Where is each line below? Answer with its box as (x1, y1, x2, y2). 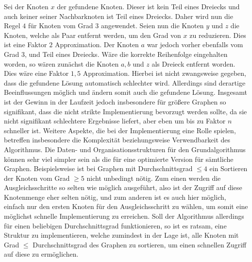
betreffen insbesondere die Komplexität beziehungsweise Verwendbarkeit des (4, 135, 231, 145)
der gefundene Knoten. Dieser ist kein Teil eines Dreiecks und (57, 1, 240, 11)
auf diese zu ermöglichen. (4, 249, 79, 259)
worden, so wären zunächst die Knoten (4, 58, 119, 69)
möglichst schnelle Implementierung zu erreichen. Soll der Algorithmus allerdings (4, 211, 244, 221)
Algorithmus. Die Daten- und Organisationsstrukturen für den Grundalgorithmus (4, 144, 246, 154)
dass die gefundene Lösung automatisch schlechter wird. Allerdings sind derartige (4, 77, 246, 87)
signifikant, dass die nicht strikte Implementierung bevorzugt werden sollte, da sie (4, 106, 247, 116)
